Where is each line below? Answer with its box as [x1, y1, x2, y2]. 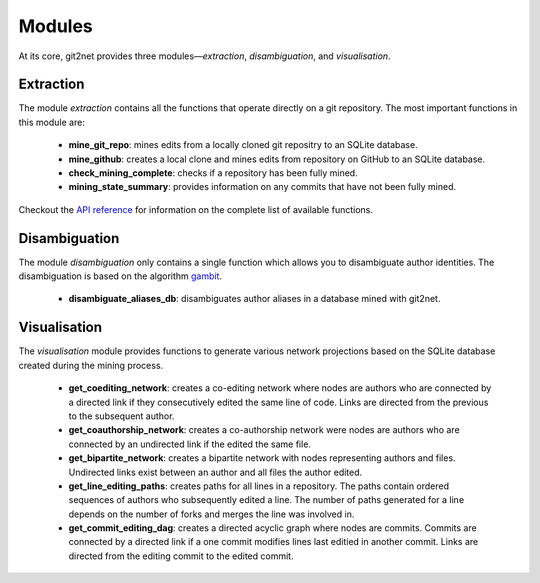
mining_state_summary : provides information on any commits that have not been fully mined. [68, 181, 457, 193]
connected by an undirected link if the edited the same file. [68, 438, 312, 450]
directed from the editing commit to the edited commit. [68, 550, 294, 562]
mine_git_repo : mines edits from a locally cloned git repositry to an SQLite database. [68, 139, 419, 151]
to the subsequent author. [68, 410, 175, 422]
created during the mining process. [18, 359, 164, 371]
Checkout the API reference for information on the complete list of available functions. [18, 203, 374, 215]
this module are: [18, 116, 85, 128]
